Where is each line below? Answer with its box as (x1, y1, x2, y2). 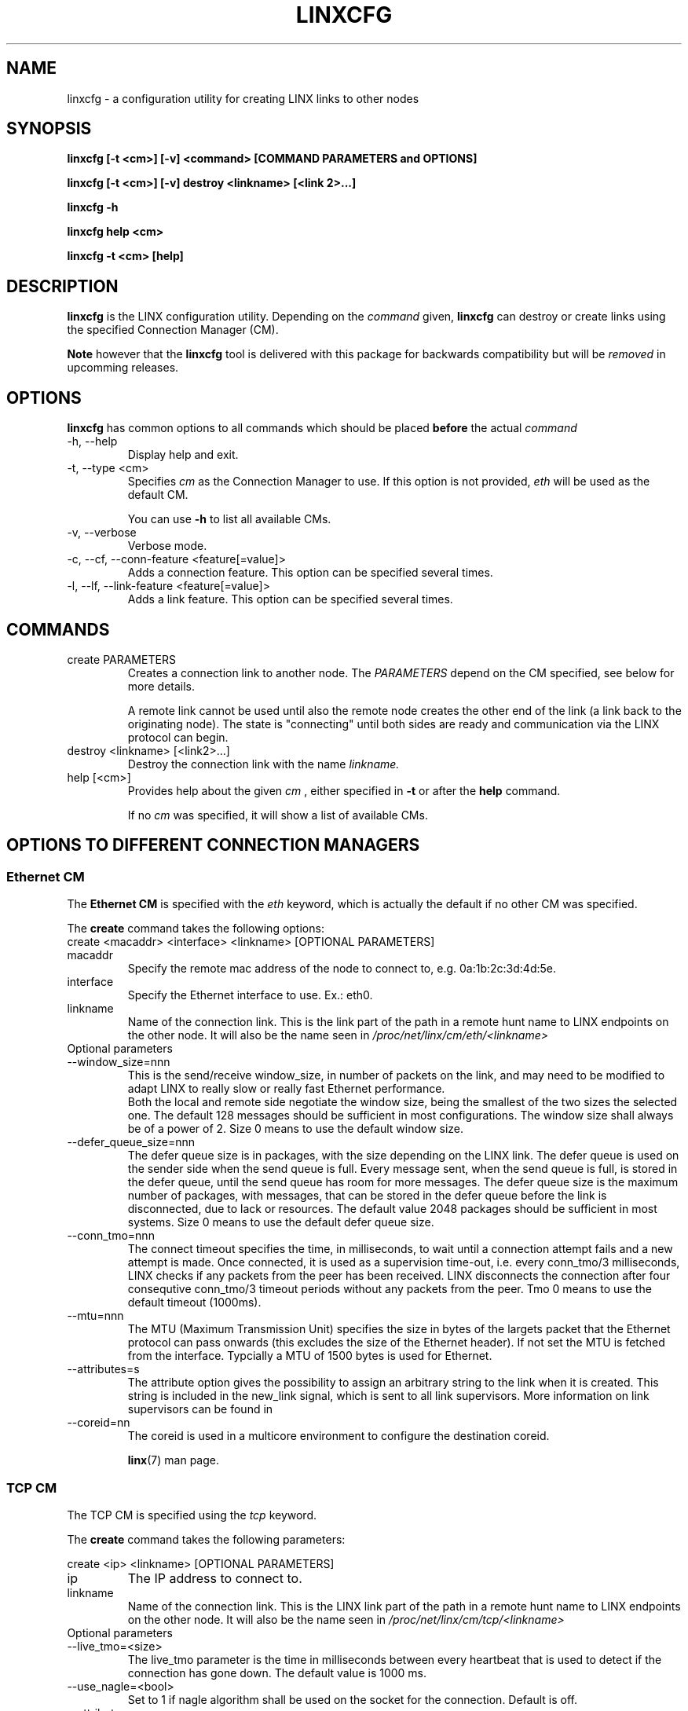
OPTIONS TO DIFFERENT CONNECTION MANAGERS (6, 835, 420, 855)
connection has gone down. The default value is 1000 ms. (127, 1665, 427, 1680)
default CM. (127, 488, 188, 502)
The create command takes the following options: (67, 921, 324, 936)
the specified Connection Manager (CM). (67, 323, 279, 337)
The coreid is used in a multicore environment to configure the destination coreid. (127, 1429, 550, 1443)
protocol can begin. (127, 730, 229, 744)
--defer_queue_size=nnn (67, 1135, 195, 1149)
